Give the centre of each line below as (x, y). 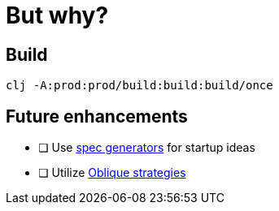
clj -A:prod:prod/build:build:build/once (139, 86)
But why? (57, 15)
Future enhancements (97, 116)
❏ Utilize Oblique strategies (112, 173)
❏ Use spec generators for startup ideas (147, 148)
